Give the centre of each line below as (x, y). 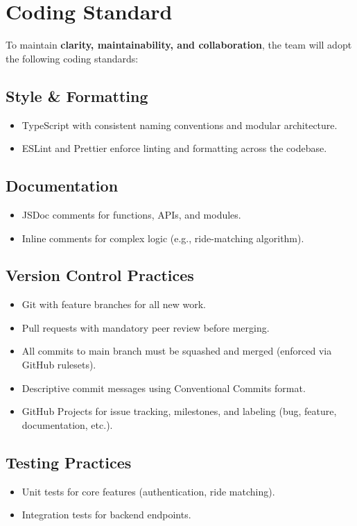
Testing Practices (69, 462)
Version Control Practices (100, 275)
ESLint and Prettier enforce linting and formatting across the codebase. (174, 148)
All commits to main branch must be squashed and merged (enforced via (177, 351)
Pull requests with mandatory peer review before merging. (146, 327)
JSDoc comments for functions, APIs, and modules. (131, 214)
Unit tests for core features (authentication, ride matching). (148, 491)
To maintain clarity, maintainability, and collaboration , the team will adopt (179, 45)
